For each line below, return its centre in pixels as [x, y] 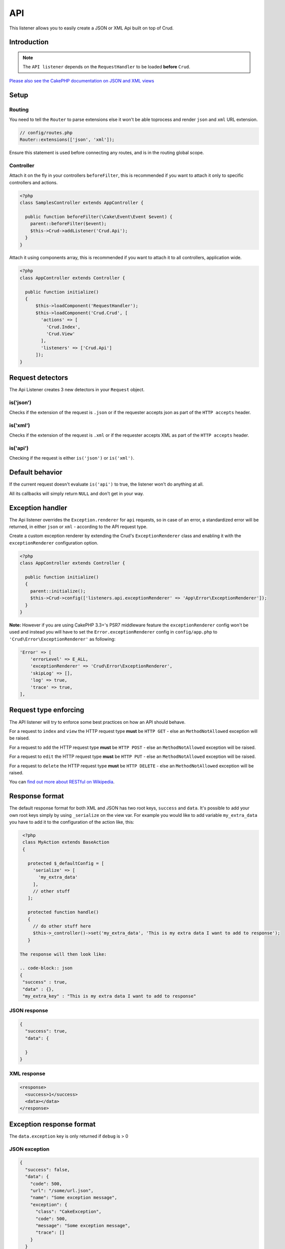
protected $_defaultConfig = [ [66, 863]
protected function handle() [63, 912]
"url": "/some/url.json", [62, 1191]
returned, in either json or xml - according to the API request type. [78, 527]
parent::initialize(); [58, 591]
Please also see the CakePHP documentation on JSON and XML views [82, 80]
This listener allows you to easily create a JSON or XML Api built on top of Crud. [92, 28]
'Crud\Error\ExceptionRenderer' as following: [62, 639]
